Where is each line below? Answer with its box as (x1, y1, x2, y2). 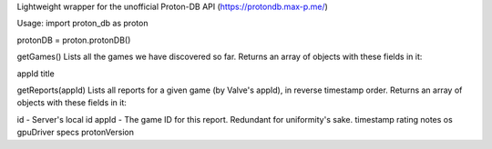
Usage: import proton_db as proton (16, 18, 149, 29)
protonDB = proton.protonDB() (16, 35, 131, 45)
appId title (16, 68, 55, 79)
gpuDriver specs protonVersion (16, 127, 134, 138)
